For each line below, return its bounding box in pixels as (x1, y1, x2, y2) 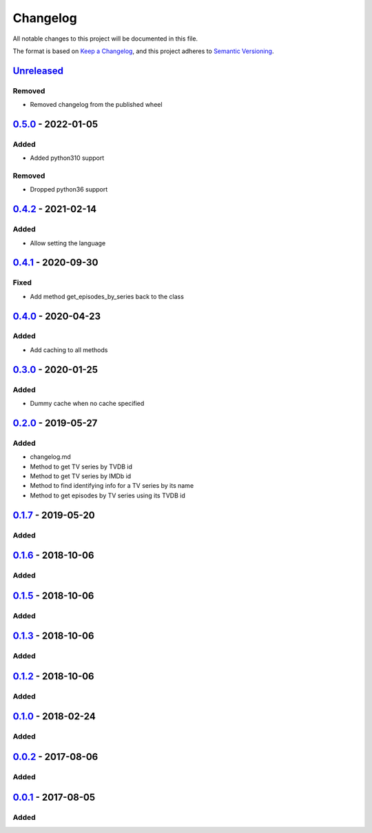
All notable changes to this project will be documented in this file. (12, 34, 198, 43)
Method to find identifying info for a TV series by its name (30, 482, 194, 490)
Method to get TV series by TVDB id (30, 462, 133, 471)
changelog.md (30, 453, 72, 461)
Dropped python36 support (30, 185, 108, 194)
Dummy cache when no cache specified (30, 400, 145, 408)
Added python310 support (30, 154, 105, 162)
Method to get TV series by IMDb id (30, 472, 132, 480)
